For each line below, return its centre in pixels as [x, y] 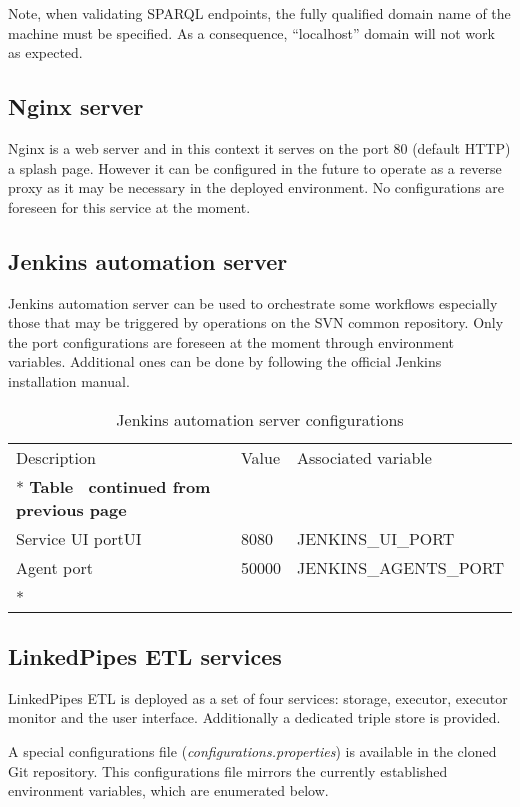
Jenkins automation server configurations [260, 419]
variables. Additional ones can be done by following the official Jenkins [225, 361]
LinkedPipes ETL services [145, 655]
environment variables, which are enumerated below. [168, 790]
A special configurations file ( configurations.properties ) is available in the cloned [252, 750]
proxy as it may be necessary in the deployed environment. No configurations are [256, 187]
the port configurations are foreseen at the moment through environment [231, 341]
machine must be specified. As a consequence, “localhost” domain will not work [251, 32]
